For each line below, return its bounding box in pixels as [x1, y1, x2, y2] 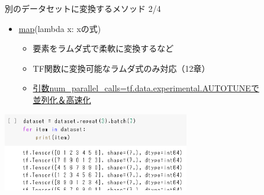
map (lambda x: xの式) [18, 22, 101, 34]
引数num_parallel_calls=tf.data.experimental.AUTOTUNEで [33, 82, 259, 94]
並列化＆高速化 [33, 93, 91, 106]
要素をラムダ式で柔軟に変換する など [33, 42, 174, 55]
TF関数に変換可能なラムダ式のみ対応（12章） [33, 62, 210, 74]
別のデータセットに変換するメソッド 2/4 [5, 2, 161, 14]
